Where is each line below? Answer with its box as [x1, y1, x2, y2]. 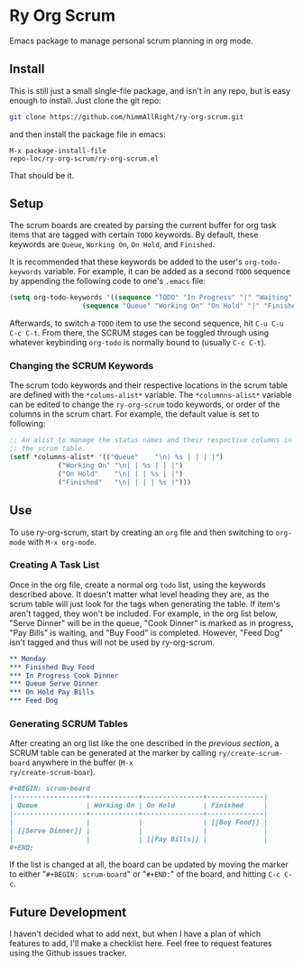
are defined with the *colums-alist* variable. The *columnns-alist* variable [9, 390, 292, 401]
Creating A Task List [9, 558, 100, 571]
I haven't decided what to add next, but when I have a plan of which [9, 928, 262, 939]
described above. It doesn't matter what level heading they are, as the [9, 588, 270, 600]
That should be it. [9, 170, 75, 180]
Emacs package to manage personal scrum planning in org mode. [9, 35, 254, 46]
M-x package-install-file [9, 146, 106, 155]
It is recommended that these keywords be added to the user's [9, 256, 243, 267]
